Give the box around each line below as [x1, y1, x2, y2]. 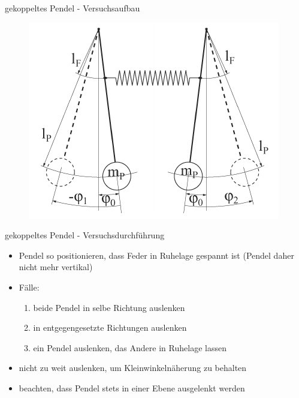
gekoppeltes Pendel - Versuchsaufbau [5, 2, 140, 14]
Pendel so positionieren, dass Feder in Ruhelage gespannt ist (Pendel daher [19, 249, 294, 261]
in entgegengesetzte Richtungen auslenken [33, 321, 187, 334]
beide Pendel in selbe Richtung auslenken [33, 301, 185, 313]
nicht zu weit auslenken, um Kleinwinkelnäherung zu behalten [19, 361, 247, 374]
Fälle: [19, 280, 40, 293]
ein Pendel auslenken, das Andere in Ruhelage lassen [33, 341, 226, 354]
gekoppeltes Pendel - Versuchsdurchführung [5, 229, 165, 241]
